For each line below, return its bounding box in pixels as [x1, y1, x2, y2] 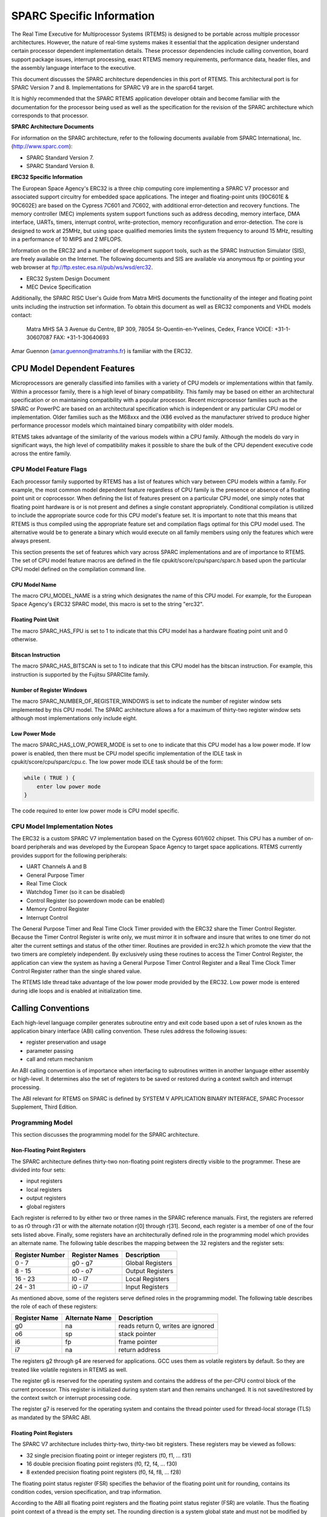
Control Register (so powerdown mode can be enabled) [26, 897, 165, 904]
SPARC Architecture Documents [11, 123, 94, 130]
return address [118, 1346, 160, 1354]
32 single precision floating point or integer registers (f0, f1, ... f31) [26, 1451, 192, 1459]
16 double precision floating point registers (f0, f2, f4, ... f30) [26, 1460, 177, 1467]
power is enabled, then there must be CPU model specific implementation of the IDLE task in [11, 749, 242, 757]
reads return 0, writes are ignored [118, 1322, 214, 1330]
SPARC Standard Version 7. [26, 154, 94, 161]
